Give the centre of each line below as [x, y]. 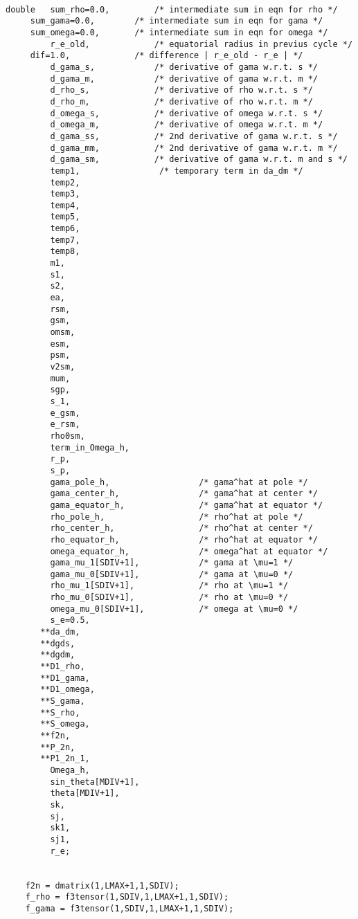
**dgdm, [58, 655]
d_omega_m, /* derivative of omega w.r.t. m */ [187, 125]
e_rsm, [65, 425]
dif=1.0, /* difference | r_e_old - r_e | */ [167, 56]
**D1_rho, [63, 667]
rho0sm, [68, 436]
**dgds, [58, 643]
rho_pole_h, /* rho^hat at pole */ [177, 517]
